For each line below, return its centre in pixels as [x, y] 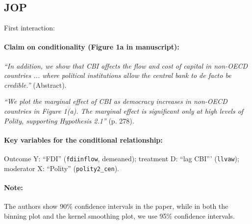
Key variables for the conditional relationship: [83, 139]
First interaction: [29, 28]
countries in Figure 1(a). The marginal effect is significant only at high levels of [124, 111]
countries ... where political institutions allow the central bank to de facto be [118, 75]
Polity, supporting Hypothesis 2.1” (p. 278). [69, 120]
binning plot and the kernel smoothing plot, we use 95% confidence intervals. [119, 215]
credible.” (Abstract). [35, 85]
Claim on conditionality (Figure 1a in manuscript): [92, 47]
